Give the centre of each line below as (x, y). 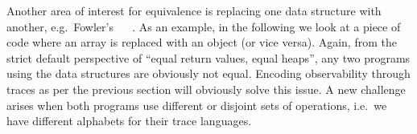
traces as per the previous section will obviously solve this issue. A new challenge (206, 89)
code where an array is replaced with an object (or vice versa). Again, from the (202, 42)
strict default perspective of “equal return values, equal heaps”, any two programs (208, 57)
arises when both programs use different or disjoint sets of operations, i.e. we (197, 105)
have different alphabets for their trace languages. (129, 121)
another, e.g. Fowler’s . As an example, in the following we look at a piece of (204, 26)
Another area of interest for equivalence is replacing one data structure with (194, 10)
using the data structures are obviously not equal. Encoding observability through (208, 73)
